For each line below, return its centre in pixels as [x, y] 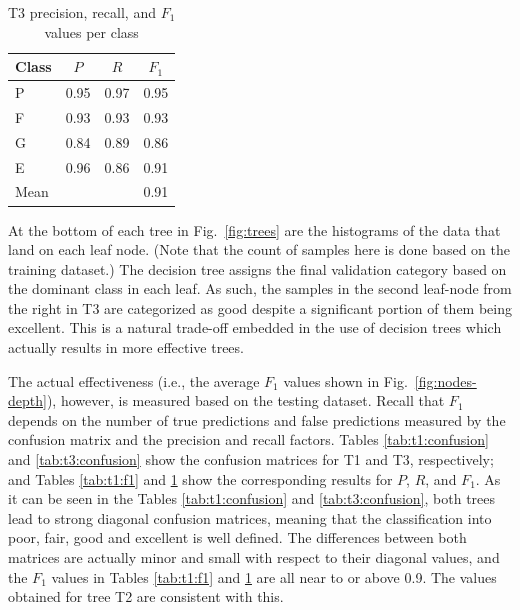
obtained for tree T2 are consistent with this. [146, 596]
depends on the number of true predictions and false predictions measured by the [257, 419]
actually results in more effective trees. [126, 347]
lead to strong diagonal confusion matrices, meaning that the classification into [250, 517]
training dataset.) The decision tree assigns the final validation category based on [257, 268]
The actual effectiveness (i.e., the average [134, 380]
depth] [27, 400]
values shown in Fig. [345, 380]
